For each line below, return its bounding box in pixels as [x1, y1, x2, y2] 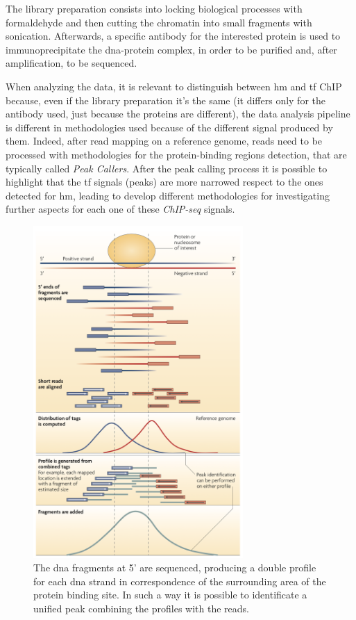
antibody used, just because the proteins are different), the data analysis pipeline [6, 106, 350, 121]
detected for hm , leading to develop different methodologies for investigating [6, 188, 330, 202]
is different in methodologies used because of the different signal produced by [6, 120, 333, 134]
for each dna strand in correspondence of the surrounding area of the [33, 573, 326, 588]
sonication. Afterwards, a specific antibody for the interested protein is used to [6, 28, 341, 43]
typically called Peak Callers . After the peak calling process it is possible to [6, 161, 328, 175]
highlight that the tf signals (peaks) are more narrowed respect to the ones [6, 174, 323, 189]
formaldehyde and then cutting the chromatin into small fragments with [6, 15, 312, 29]
